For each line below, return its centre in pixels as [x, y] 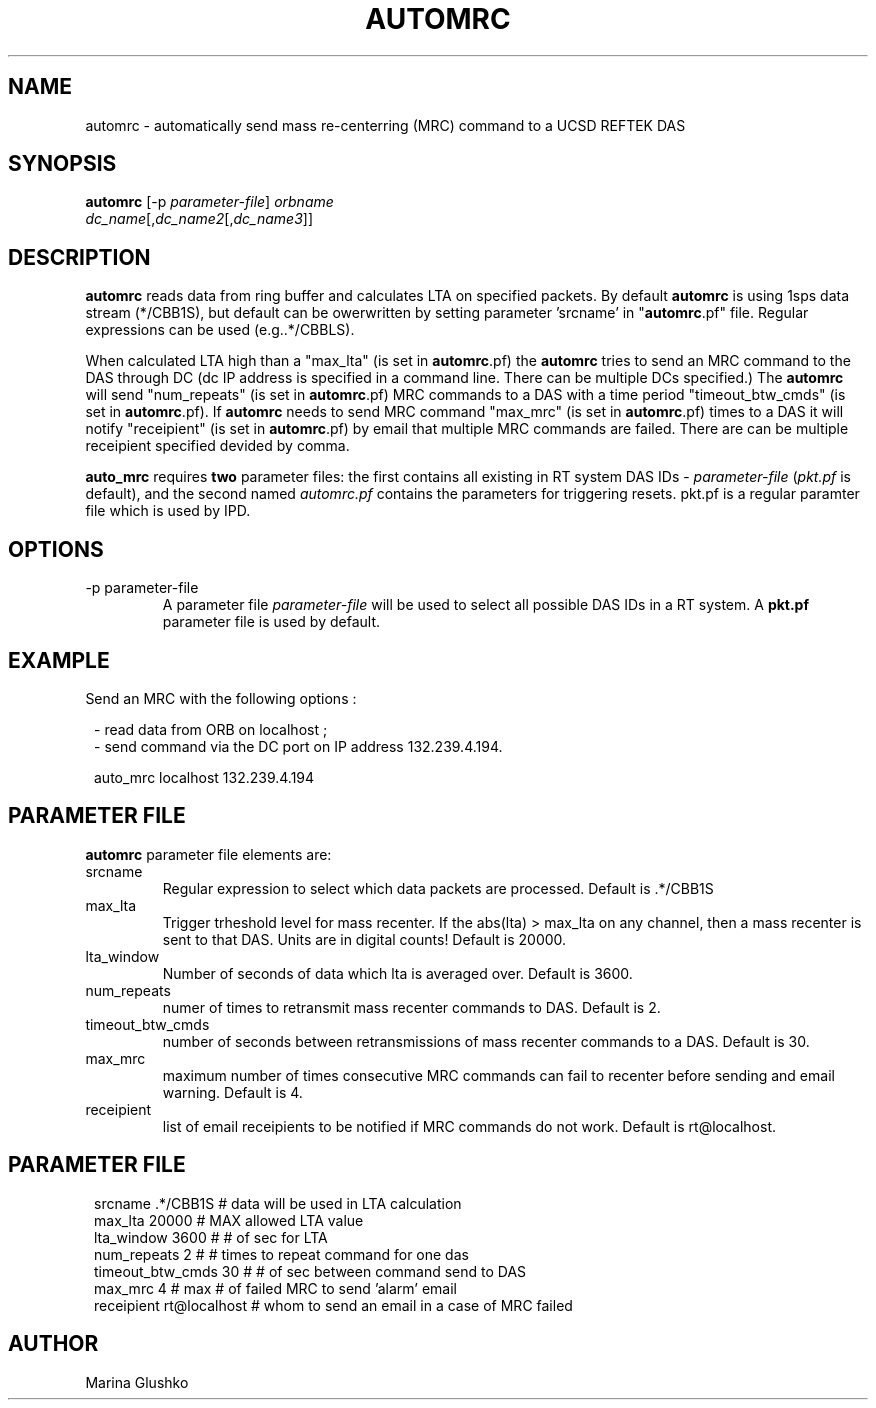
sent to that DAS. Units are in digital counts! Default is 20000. [364, 939]
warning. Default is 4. [232, 1092]
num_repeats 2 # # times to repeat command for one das [281, 1254]
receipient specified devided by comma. [217, 446]
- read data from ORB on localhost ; [211, 729]
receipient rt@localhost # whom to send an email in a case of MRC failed [333, 1305]
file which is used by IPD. [168, 511]
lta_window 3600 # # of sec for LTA [211, 1237]
